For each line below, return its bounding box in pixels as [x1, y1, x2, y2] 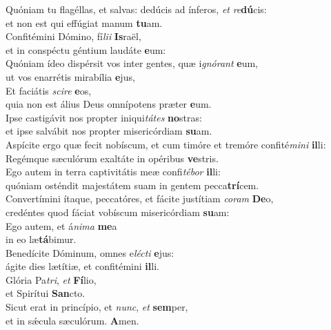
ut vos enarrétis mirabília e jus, [6, 69, 135, 84]
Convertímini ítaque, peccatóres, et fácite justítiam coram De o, [6, 191, 274, 206]
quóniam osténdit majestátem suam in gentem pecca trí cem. [6, 177, 259, 192]
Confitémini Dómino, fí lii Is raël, [6, 29, 141, 43]
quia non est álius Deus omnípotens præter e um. [6, 97, 212, 111]
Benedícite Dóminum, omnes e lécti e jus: [6, 245, 174, 260]
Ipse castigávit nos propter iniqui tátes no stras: [6, 110, 202, 124]
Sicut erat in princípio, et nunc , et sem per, [6, 300, 188, 314]
